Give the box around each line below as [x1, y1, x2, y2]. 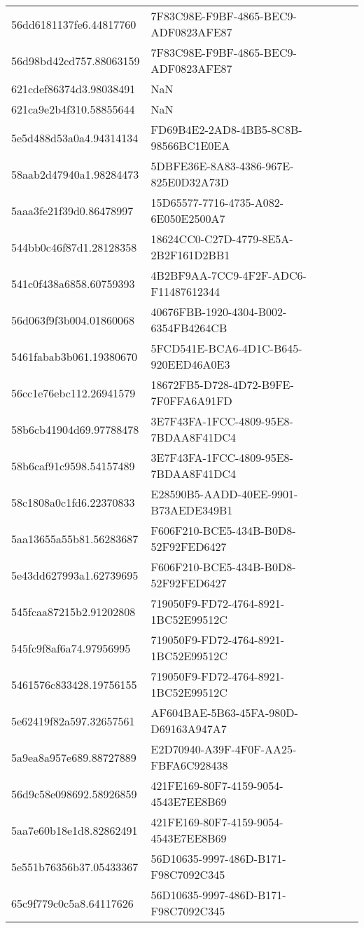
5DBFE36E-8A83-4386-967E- [150, 158, 294, 174]
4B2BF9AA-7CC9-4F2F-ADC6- [150, 267, 307, 283]
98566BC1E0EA [150, 137, 230, 153]
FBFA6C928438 [150, 757, 228, 773]
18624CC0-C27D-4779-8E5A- [150, 231, 293, 247]
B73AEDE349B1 [150, 502, 233, 518]
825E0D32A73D [150, 174, 229, 190]
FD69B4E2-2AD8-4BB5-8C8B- [150, 121, 302, 137]
